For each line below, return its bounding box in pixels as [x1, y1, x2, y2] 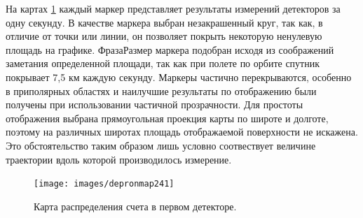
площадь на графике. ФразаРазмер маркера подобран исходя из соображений [6, 42, 334, 57]
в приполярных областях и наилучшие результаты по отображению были [6, 83, 317, 98]
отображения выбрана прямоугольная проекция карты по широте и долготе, [6, 110, 329, 125]
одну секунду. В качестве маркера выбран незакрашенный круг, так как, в [6, 15, 323, 29]
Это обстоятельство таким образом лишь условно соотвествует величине [6, 138, 316, 152]
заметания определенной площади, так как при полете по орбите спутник [6, 56, 320, 71]
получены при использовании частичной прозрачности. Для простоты [6, 97, 303, 112]
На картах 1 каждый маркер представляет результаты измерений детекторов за [6, 1, 341, 15]
